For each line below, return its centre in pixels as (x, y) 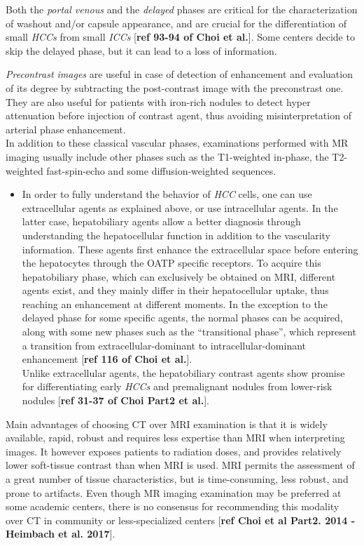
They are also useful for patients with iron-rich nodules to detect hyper (158, 101)
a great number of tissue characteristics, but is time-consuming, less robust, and (177, 479)
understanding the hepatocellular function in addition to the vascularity (176, 235)
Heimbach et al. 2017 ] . (61, 534)
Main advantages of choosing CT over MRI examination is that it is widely (167, 424)
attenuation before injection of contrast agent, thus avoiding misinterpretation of (178, 115)
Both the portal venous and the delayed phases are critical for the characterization (182, 9)
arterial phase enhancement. (66, 129)
